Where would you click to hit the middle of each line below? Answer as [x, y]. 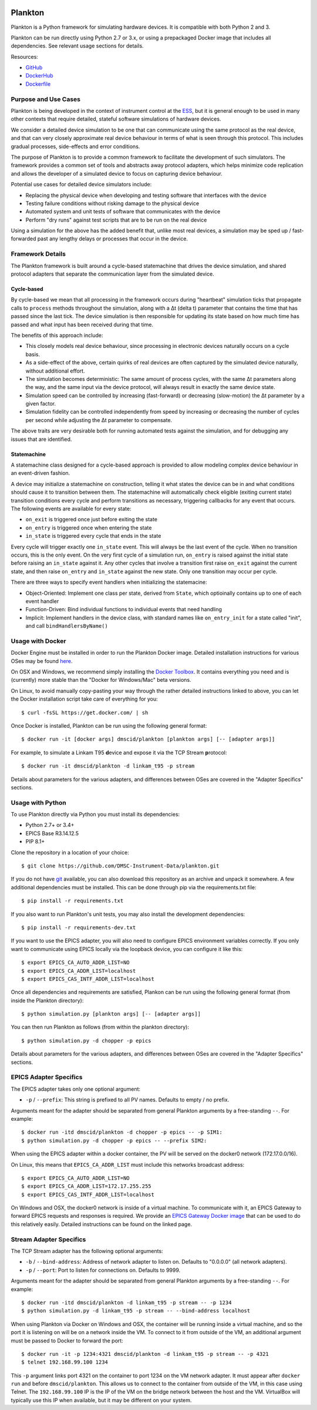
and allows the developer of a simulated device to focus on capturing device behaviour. [117, 173]
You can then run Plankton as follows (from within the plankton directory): [100, 1027]
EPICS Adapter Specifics [47, 1077]
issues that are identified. [41, 439]
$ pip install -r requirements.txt [72, 901]
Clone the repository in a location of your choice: [70, 852]
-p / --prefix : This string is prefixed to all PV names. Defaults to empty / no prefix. [127, 1100]
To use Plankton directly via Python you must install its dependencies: [95, 815]
